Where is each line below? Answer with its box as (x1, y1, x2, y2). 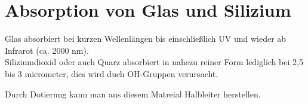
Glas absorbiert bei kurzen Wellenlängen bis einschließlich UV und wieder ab (5, 32, 287, 45)
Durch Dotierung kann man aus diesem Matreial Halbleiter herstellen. (5, 87, 261, 100)
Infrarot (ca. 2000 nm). (5, 44, 89, 56)
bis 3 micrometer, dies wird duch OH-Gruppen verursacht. (5, 67, 218, 79)
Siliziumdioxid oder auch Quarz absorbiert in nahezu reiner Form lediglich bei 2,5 (5, 56, 303, 68)
